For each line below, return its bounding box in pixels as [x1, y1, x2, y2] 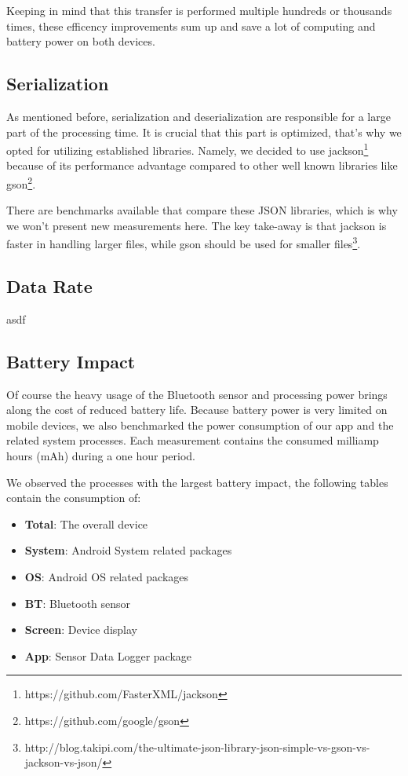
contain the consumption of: [6, 489, 141, 506]
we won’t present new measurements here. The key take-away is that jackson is [6, 217, 387, 233]
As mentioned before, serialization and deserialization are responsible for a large [6, 108, 391, 124]
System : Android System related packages [24, 542, 232, 558]
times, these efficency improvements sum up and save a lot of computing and [6, 17, 376, 34]
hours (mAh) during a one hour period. [6, 448, 196, 464]
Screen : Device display [24, 621, 137, 638]
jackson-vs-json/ [24, 754, 103, 771]
